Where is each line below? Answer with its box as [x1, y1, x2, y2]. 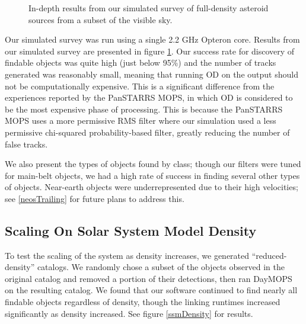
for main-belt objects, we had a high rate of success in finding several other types [5, 169, 300, 181]
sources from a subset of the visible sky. [28, 13, 173, 25]
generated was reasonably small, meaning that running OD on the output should [5, 68, 298, 80]
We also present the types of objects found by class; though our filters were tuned [5, 158, 301, 170]
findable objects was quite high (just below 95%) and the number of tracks [5, 56, 276, 69]
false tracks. [5, 137, 48, 150]
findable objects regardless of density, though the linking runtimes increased [5, 296, 280, 308]
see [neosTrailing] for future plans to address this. [5, 192, 184, 204]
